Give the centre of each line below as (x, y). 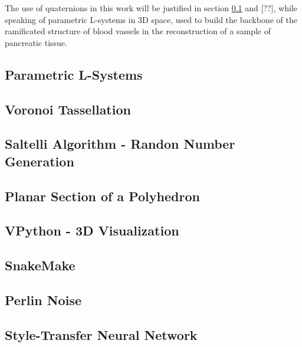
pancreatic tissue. (36, 42)
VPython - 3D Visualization (92, 230)
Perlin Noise (43, 299)
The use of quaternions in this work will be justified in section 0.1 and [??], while (151, 8)
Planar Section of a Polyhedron (102, 196)
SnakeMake (40, 265)
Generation (40, 161)
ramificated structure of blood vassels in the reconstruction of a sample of (138, 31)
